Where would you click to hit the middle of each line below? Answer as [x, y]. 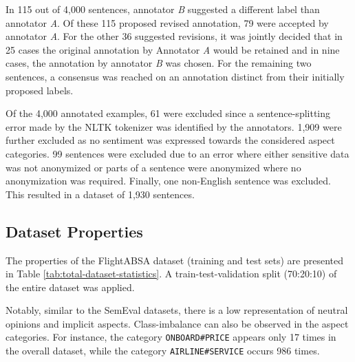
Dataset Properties [74, 231]
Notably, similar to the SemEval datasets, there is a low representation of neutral [177, 310]
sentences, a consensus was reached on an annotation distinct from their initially [175, 76]
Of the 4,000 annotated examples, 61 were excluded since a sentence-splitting [168, 113]
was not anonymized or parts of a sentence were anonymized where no [153, 167]
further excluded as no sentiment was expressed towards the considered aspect [170, 140]
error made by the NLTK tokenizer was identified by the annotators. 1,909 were [174, 126]
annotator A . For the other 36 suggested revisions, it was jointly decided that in [174, 36]
